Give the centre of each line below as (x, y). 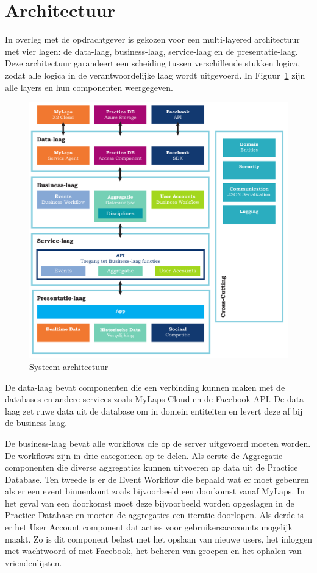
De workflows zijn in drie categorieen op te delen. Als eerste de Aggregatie (144, 455)
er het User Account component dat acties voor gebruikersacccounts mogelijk (149, 527)
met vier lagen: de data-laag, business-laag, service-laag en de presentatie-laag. (151, 51)
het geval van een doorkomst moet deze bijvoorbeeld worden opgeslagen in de (150, 503)
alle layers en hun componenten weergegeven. (89, 87)
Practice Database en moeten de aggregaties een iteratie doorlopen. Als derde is (154, 515)
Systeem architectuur (69, 366)
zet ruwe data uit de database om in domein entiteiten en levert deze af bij (163, 411)
